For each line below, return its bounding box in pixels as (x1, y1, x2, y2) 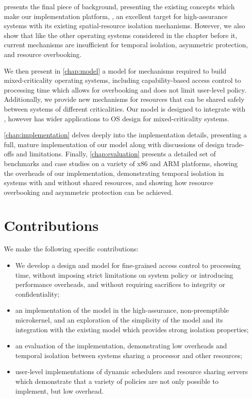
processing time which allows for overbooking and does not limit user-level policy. (4, 84, 247, 95)
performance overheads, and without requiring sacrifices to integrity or (15, 279, 225, 289)
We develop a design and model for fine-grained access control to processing (15, 260, 241, 270)
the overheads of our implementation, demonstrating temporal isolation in (4, 168, 224, 178)
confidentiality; (15, 288, 60, 299)
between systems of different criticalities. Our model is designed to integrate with (4, 103, 246, 114)
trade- (226, 139, 244, 149)
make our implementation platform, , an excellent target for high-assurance (4, 11, 228, 21)
